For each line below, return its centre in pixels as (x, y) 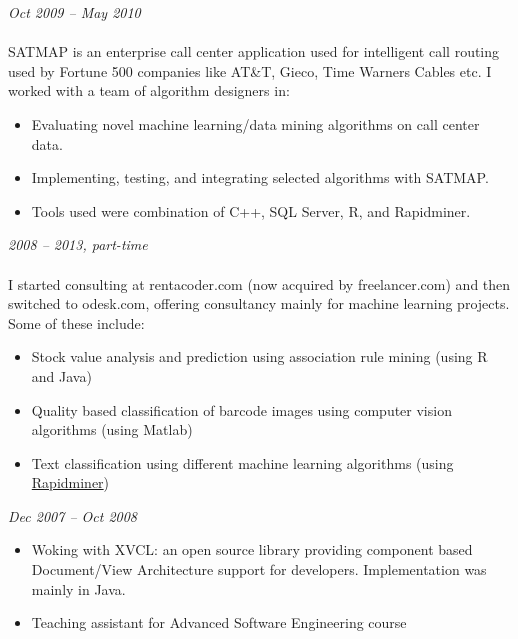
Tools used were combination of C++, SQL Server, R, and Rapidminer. (251, 210)
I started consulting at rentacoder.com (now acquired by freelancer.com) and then (259, 283)
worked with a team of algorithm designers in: (149, 90)
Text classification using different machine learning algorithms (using (242, 462)
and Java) (61, 375)
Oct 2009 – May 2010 (74, 12)
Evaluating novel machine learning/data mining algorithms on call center (255, 123)
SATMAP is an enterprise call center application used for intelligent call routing (254, 51)
